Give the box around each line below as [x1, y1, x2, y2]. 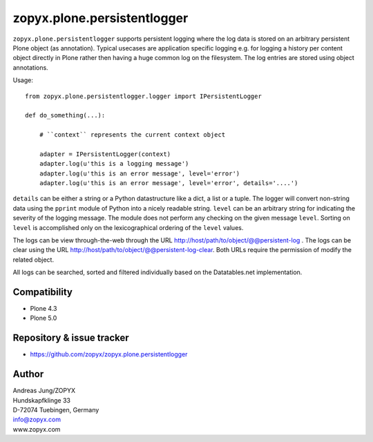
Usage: [12, 76, 34, 84]
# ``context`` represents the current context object [39, 131, 226, 139]
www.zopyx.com [12, 425, 61, 433]
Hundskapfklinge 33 [12, 396, 70, 404]
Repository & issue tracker [12, 332, 129, 344]
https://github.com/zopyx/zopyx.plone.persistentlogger [30, 350, 188, 358]
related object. [12, 256, 55, 264]
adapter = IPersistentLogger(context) [39, 150, 171, 158]
